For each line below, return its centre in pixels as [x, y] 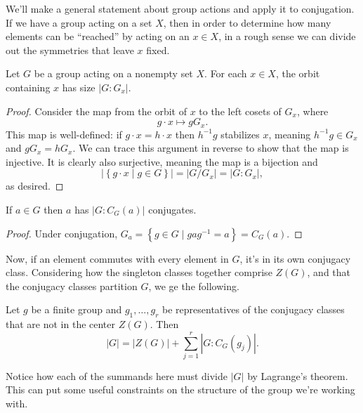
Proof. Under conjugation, [62, 233]
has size [79, 87]
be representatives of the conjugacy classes [253, 309]
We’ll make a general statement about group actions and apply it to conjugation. [180, 8]
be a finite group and [77, 309]
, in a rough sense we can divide [287, 36]
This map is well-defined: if [64, 134]
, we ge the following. [194, 286]
